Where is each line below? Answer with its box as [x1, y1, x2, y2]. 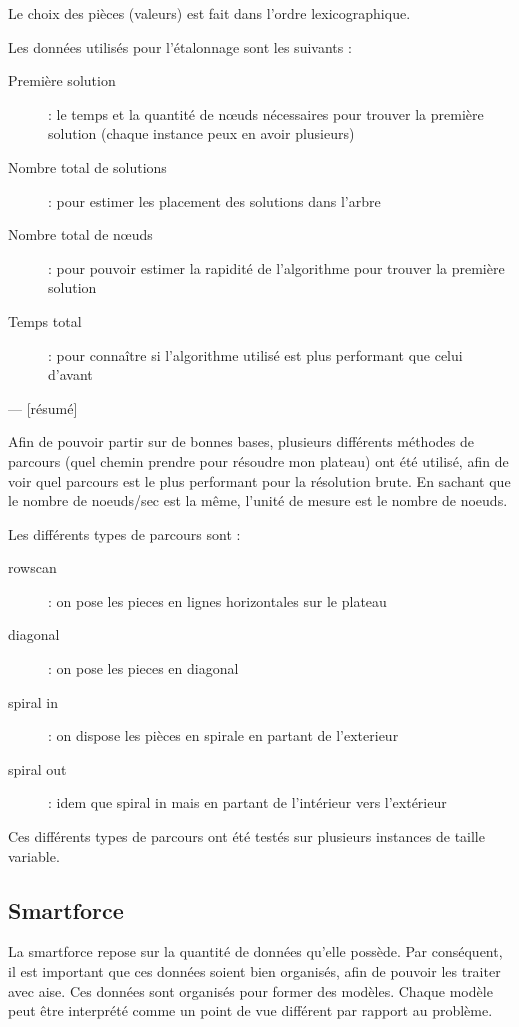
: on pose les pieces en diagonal [48, 658, 239, 679]
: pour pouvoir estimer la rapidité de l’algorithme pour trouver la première [48, 257, 505, 278]
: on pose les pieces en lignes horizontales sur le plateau [48, 590, 387, 611]
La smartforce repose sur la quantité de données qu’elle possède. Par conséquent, [8, 941, 503, 962]
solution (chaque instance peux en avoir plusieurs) [48, 123, 355, 144]
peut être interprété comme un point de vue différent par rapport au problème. [8, 1000, 493, 1021]
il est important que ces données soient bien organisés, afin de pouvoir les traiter [8, 961, 501, 982]
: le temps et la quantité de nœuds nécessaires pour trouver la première [48, 103, 484, 124]
